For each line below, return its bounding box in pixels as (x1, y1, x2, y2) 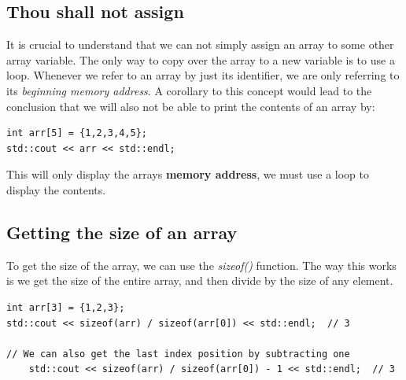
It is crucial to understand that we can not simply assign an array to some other (6, 36, 394, 53)
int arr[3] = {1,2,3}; (6, 301, 125, 313)
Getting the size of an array (6, 220, 238, 244)
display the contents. (6, 181, 106, 197)
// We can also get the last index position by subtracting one (6, 348, 350, 360)
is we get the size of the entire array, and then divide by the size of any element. (6, 272, 393, 289)
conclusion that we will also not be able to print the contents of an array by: (6, 98, 375, 114)
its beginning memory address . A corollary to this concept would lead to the (6, 82, 372, 98)
